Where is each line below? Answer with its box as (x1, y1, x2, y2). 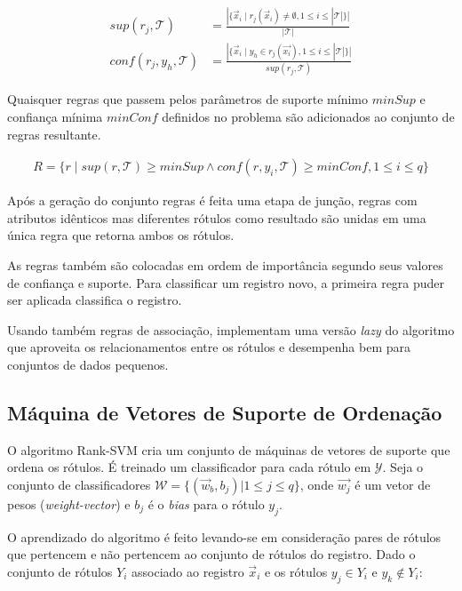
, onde (299, 475, 334, 493)
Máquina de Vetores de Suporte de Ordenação (7, 398, 442, 426)
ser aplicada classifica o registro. (7, 291, 182, 309)
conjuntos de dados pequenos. (7, 355, 169, 373)
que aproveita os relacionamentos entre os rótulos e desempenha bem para (7, 338, 410, 356)
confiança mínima (7, 107, 103, 125)
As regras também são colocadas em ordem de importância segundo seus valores (7, 255, 443, 274)
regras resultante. (7, 124, 101, 143)
